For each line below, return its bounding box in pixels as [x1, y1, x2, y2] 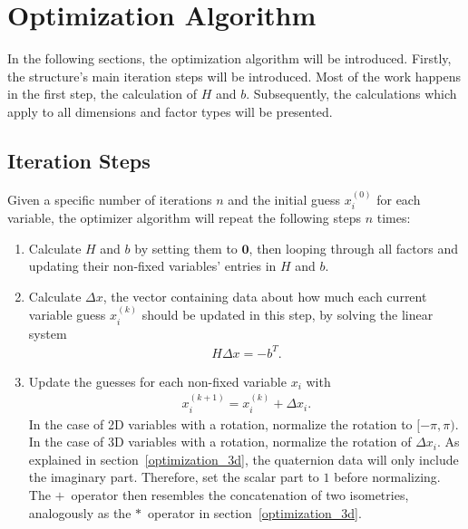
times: [376, 207, 411, 226]
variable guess [28, 305, 106, 324]
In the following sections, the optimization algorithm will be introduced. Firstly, [7, 49, 452, 68]
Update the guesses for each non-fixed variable [28, 371, 287, 390]
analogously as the [28, 503, 132, 522]
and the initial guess [228, 189, 341, 208]
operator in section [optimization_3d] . [148, 503, 362, 522]
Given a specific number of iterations [7, 189, 212, 208]
